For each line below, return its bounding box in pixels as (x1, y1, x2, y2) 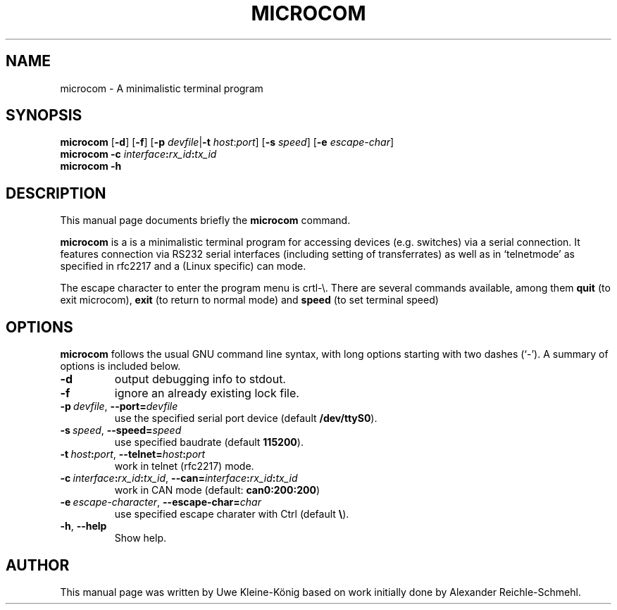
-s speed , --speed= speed (60, 424, 182, 437)
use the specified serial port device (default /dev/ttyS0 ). (114, 412, 378, 425)
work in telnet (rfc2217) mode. (114, 460, 254, 473)
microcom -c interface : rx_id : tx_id (60, 148, 217, 161)
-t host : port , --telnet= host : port (60, 448, 206, 461)
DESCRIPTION (6, 184, 106, 202)
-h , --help (60, 520, 107, 533)
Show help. (114, 532, 167, 544)
